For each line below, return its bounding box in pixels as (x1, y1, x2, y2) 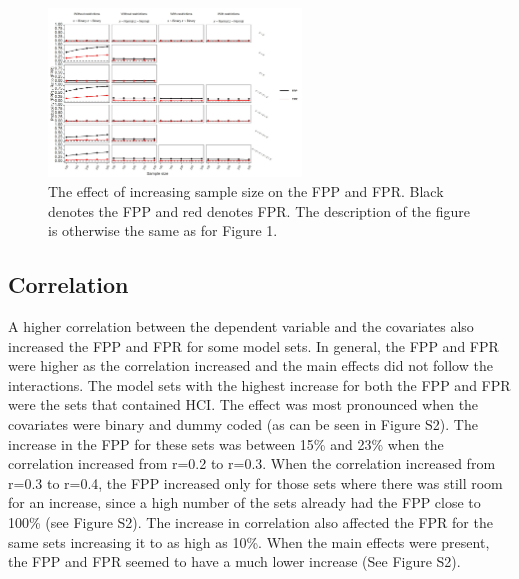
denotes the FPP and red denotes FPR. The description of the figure (48, 200, 470, 221)
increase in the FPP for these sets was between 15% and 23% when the (8, 433, 444, 454)
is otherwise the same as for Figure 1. (48, 220, 278, 241)
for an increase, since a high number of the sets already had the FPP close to (8, 492, 481, 513)
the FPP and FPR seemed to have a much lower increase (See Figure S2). (8, 551, 461, 572)
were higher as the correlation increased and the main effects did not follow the (8, 355, 493, 376)
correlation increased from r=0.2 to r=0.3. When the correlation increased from (8, 453, 496, 474)
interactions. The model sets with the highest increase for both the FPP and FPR (8, 374, 511, 395)
